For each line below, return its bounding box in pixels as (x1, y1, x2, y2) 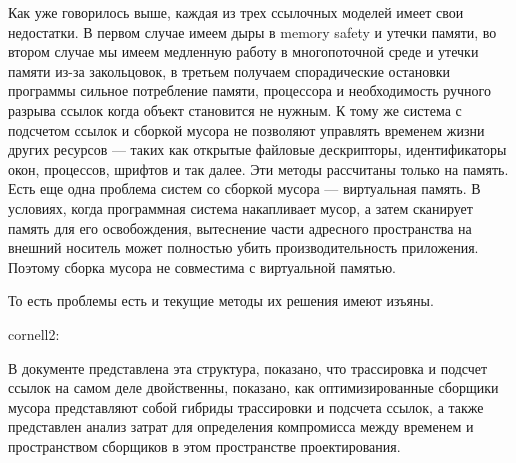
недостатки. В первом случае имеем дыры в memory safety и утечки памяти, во (8, 21, 497, 42)
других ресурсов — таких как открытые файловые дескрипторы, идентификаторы (8, 139, 507, 160)
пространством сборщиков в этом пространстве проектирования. (8, 435, 401, 456)
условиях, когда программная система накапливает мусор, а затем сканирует (8, 197, 473, 218)
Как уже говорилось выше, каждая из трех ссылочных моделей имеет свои (8, 2, 464, 22)
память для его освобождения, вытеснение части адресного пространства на (8, 217, 472, 238)
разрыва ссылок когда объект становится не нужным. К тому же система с (8, 99, 462, 120)
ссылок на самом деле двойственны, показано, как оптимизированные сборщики (8, 377, 499, 398)
